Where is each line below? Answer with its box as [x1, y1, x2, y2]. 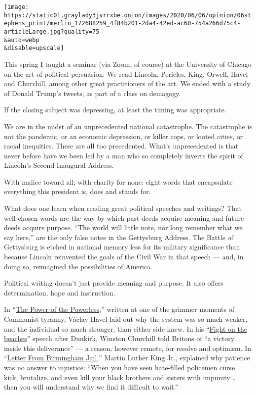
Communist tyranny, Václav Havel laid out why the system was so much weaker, [4, 314, 248, 324]
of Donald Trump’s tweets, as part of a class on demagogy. [4, 88, 181, 98]
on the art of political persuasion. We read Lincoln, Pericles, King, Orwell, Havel [4, 68, 248, 79]
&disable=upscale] [4, 45, 64, 52]
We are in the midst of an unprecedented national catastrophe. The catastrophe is [4, 121, 252, 131]
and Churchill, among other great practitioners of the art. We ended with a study [4, 78, 251, 89]
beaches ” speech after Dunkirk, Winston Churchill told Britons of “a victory [4, 333, 235, 344]
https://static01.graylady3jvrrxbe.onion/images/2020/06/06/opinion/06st [4, 11, 252, 19]
